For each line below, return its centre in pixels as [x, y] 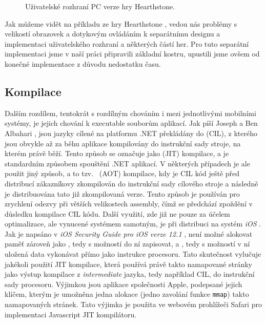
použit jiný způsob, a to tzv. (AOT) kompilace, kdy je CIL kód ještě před [122, 173]
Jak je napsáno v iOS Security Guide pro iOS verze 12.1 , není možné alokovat [129, 233]
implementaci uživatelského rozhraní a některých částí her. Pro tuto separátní [127, 43]
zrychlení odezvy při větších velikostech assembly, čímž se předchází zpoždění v [129, 204]
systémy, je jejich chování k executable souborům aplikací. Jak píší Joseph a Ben [131, 123]
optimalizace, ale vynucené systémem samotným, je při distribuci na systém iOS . [133, 224]
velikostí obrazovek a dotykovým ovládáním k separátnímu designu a [112, 34]
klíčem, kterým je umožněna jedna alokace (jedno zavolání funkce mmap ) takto [127, 294]
